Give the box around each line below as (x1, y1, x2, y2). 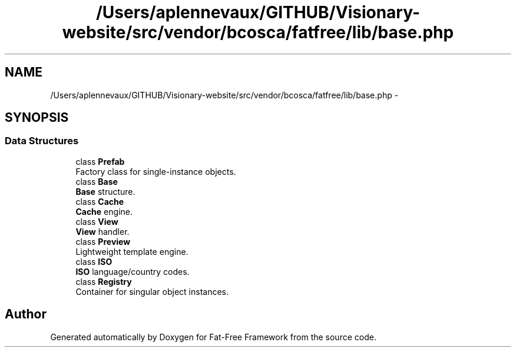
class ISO (75, 256, 113, 267)
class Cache (75, 196, 124, 207)
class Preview (75, 236, 131, 247)
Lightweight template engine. (75, 246, 188, 257)
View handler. (75, 226, 130, 237)
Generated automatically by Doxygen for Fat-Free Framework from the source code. (50, 331, 376, 342)
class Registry (75, 276, 132, 287)
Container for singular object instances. (75, 286, 229, 297)
